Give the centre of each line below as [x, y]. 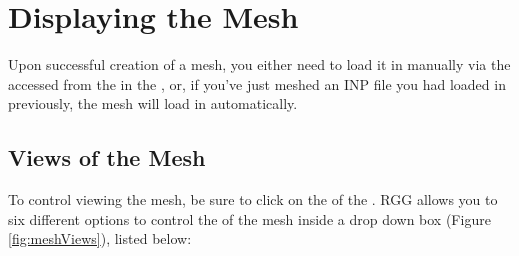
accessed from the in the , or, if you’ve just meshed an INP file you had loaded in [257, 83]
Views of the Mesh [107, 157]
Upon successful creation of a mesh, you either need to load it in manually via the [259, 64]
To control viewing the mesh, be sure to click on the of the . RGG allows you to [253, 199]
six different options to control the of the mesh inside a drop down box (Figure [249, 218]
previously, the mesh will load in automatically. [153, 103]
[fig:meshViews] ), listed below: [100, 238]
